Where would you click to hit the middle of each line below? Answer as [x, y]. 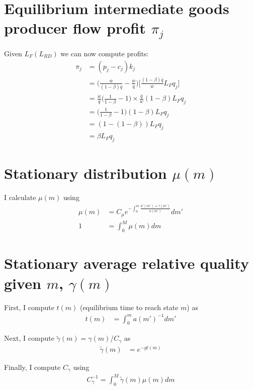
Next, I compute [29, 338]
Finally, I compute [32, 367]
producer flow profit [75, 28]
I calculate [20, 197]
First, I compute [29, 307]
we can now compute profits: [105, 54]
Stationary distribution [86, 173]
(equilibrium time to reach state [129, 307]
